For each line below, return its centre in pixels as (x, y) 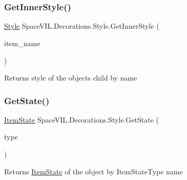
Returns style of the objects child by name (71, 77)
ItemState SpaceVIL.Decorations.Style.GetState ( (82, 119)
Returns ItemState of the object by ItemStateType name (93, 171)
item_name (22, 43)
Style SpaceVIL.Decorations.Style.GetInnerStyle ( (82, 26)
